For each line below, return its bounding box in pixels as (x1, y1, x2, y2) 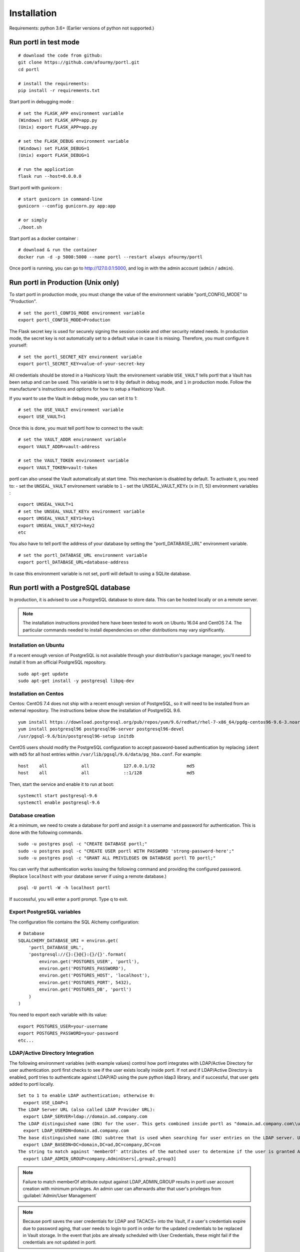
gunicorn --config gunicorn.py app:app (18, 203, 116, 209)
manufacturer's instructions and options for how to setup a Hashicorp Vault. (9, 386, 166, 392)
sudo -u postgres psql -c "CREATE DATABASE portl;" (18, 841, 147, 847)
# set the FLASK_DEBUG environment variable (18, 138, 129, 144)
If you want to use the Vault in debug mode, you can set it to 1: (9, 395, 137, 401)
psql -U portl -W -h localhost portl (18, 885, 111, 891)
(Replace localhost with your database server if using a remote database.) (9, 873, 167, 879)
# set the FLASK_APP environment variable (18, 110, 124, 116)
